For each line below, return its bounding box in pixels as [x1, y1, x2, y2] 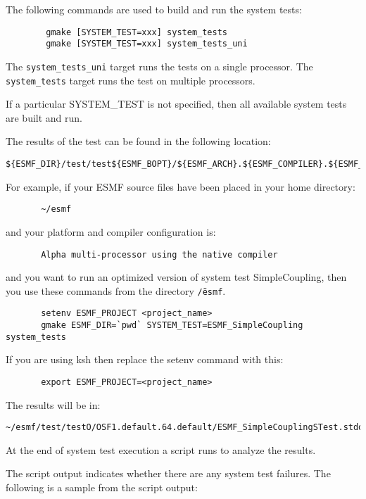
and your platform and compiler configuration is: [6, 224, 216, 239]
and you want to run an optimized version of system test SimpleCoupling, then [6, 270, 347, 284]
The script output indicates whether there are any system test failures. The [6, 466, 331, 481]
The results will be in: [6, 397, 101, 412]
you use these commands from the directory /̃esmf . [6, 283, 226, 298]
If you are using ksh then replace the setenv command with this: [6, 352, 284, 367]
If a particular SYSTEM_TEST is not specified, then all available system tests [6, 96, 347, 111]
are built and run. [6, 110, 83, 125]
